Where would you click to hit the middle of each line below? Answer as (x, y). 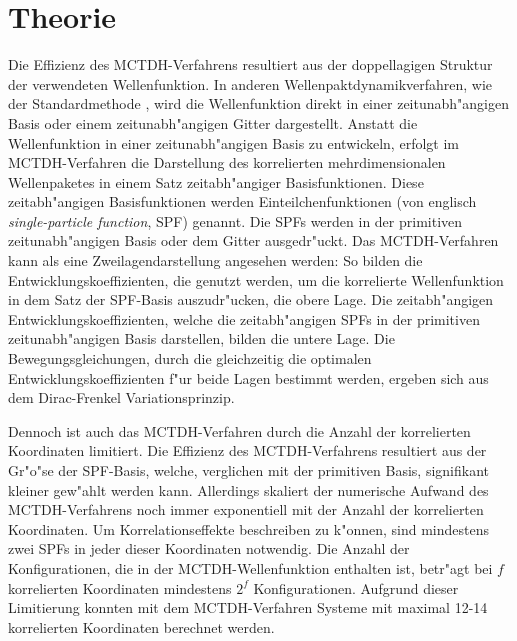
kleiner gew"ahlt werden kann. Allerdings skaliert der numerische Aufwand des (248, 489)
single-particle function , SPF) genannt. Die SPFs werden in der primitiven (235, 220)
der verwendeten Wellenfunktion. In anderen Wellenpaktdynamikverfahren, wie (250, 83)
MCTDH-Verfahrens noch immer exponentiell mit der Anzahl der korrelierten (246, 509)
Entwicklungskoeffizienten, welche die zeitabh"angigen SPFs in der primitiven (244, 318)
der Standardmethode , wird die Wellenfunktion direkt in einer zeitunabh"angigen (258, 103)
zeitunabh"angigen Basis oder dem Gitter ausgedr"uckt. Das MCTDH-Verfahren (253, 240)
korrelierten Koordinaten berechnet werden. (141, 626)
